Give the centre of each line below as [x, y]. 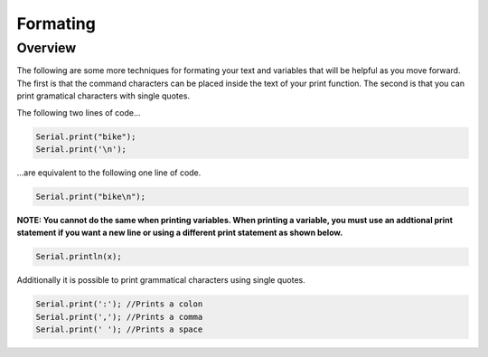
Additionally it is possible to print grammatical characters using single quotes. [161, 280]
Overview [47, 48]
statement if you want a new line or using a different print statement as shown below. [180, 233]
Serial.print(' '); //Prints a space [119, 329]
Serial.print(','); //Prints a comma [119, 317]
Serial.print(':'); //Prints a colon [119, 304]
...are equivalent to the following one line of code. [109, 173]
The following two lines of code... [79, 112]
